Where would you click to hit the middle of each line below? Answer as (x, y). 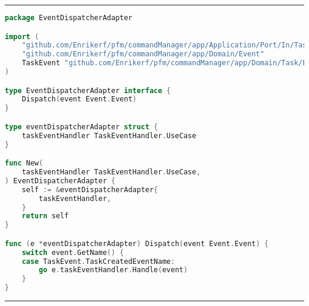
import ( (22, 36)
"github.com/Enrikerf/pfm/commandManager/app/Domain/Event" (143, 54)
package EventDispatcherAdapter (69, 18)
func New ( (24, 163)
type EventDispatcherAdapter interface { (88, 90)
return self (45, 216)
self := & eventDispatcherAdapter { (90, 189)
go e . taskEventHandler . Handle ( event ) (113, 270)
